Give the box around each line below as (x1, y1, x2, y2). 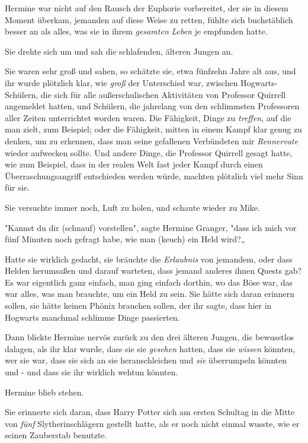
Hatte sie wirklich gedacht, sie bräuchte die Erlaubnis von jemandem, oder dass (5, 252, 293, 265)
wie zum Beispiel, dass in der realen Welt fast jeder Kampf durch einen (5, 158, 263, 170)
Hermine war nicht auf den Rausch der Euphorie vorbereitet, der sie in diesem (5, 2, 288, 14)
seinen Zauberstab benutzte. (5, 429, 107, 441)
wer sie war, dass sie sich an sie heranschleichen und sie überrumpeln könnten (5, 354, 287, 366)
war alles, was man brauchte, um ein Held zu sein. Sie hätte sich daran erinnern (5, 287, 294, 300)
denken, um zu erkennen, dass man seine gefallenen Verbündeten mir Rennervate (5, 134, 298, 147)
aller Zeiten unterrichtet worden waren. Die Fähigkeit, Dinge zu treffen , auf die (5, 111, 291, 124)
